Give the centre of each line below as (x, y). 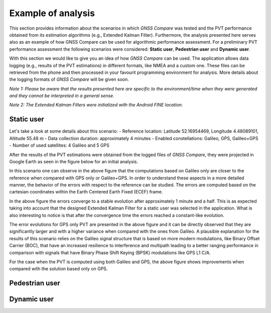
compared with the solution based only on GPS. (58, 269)
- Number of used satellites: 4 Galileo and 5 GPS (59, 145)
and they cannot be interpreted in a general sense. (62, 96)
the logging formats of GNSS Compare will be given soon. (69, 79)
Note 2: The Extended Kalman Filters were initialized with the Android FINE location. (96, 105)
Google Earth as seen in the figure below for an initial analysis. (74, 161)
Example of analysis (52, 13)
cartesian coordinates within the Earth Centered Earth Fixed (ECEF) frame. (86, 192)
